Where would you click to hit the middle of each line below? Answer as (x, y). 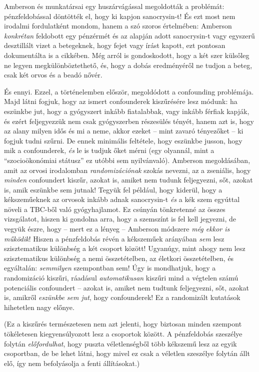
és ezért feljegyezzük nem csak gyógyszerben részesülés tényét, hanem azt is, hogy (129, 121)
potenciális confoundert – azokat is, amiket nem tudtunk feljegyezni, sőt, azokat (126, 287)
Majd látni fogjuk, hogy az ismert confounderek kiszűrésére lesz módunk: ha (121, 101)
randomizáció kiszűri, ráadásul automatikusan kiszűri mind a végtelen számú (121, 278)
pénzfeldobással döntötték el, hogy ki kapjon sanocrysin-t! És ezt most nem (120, 16)
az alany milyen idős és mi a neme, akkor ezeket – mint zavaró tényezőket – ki (124, 131)
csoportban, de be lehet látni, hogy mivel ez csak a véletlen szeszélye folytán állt (127, 353)
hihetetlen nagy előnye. (39, 307)
